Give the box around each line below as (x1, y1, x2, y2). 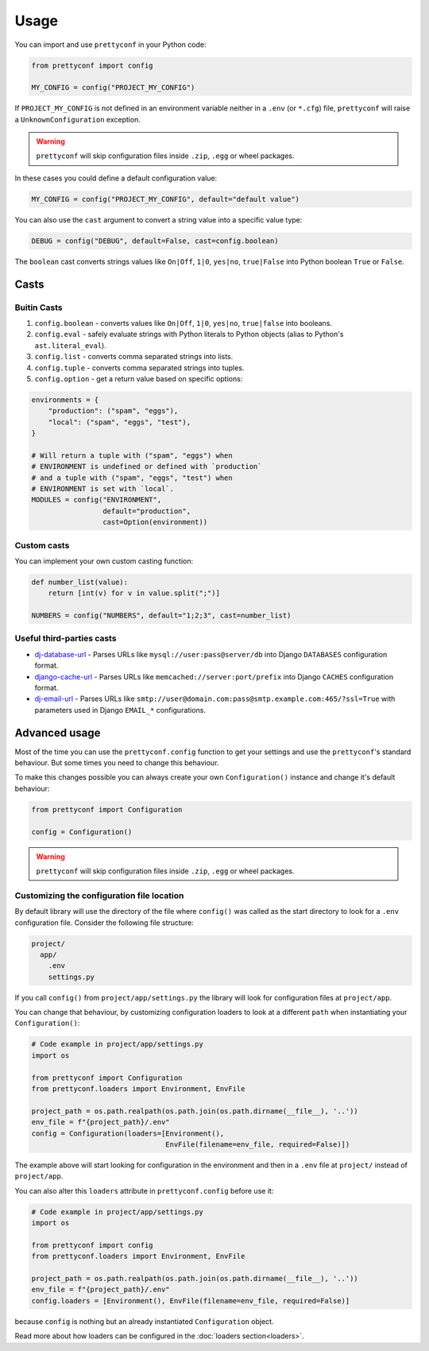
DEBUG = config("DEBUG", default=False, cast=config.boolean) (31, 236, 279, 246)
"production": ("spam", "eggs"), (48, 406, 179, 416)
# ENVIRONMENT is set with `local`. (31, 485, 175, 494)
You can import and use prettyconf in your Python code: (14, 40, 207, 49)
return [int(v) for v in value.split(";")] (48, 589, 220, 598)
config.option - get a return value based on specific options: (34, 374, 243, 383)
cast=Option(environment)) (102, 517, 208, 527)
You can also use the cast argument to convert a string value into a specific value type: (14, 215, 303, 224)
